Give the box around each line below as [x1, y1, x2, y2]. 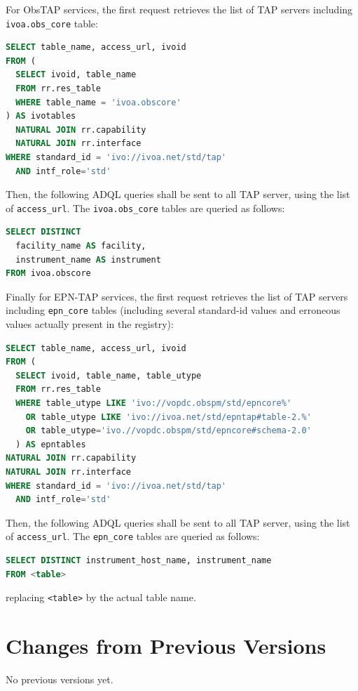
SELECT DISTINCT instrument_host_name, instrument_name [6, 555, 272, 566]
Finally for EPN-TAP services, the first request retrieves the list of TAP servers [6, 289, 348, 303]
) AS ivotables [6, 111, 76, 121]
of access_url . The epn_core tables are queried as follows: [6, 529, 260, 544]
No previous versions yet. [6, 672, 113, 686]
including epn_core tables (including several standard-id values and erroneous [6, 303, 340, 317]
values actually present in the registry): [6, 317, 174, 331]
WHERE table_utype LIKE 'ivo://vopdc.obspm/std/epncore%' [15, 398, 292, 409]
